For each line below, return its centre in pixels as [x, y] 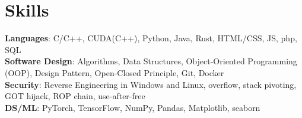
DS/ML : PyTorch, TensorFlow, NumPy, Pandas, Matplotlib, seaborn [133, 107]
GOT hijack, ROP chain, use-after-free [75, 96]
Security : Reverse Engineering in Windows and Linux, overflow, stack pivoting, [151, 84]
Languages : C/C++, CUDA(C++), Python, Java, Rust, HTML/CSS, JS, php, [151, 38]
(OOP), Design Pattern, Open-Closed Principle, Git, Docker [115, 72]
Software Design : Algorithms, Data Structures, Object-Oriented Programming [151, 61]
